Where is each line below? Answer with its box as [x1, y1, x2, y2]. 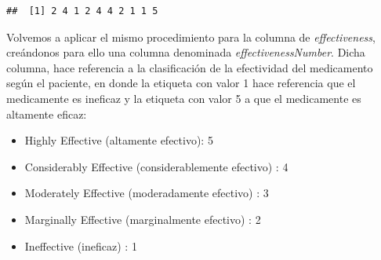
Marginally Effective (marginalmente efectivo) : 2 [24, 211, 261, 227]
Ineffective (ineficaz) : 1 [24, 237, 137, 254]
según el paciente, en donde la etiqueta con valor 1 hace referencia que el [6, 75, 356, 91]
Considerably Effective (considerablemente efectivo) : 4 [24, 158, 288, 174]
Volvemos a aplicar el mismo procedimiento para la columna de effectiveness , [6, 28, 376, 45]
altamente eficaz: [6, 105, 87, 122]
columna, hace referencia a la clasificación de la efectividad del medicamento [6, 59, 373, 75]
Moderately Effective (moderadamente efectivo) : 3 [24, 185, 269, 201]
